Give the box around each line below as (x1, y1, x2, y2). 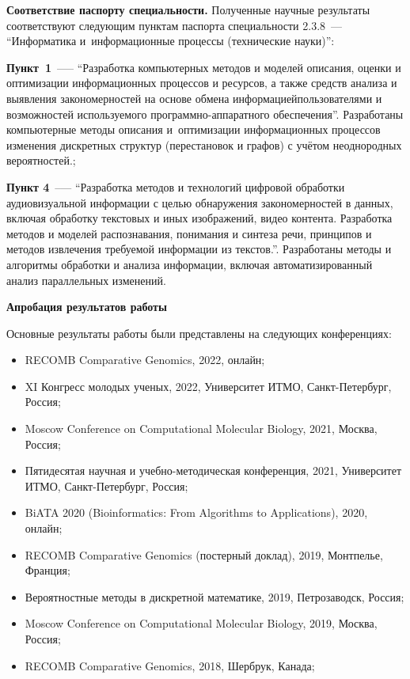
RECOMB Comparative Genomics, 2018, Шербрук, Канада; (25, 657, 315, 673)
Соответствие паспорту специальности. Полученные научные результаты (6, 2, 370, 17)
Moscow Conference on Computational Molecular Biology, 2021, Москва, (25, 420, 378, 437)
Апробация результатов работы (6, 298, 167, 315)
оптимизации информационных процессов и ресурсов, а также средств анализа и (6, 74, 397, 91)
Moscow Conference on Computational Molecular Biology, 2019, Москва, (25, 615, 378, 632)
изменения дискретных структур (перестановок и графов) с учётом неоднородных (6, 136, 402, 153)
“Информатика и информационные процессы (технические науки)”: (6, 32, 335, 49)
